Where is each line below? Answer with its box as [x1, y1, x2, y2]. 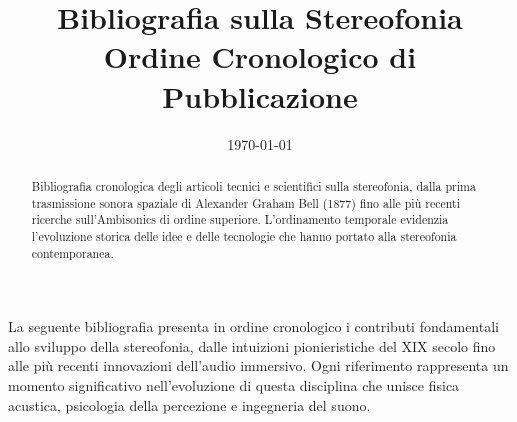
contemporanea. [31, 244, 114, 261]
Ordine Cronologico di [103, 36, 417, 77]
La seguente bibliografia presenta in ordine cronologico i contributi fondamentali [8, 316, 499, 337]
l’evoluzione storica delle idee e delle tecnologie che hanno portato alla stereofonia [31, 227, 457, 244]
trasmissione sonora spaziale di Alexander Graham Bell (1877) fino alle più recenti [31, 194, 460, 211]
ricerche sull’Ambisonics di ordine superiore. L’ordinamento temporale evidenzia [31, 211, 449, 228]
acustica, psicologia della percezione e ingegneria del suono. [8, 394, 371, 415]
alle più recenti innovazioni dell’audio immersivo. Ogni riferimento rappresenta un [8, 355, 509, 376]
